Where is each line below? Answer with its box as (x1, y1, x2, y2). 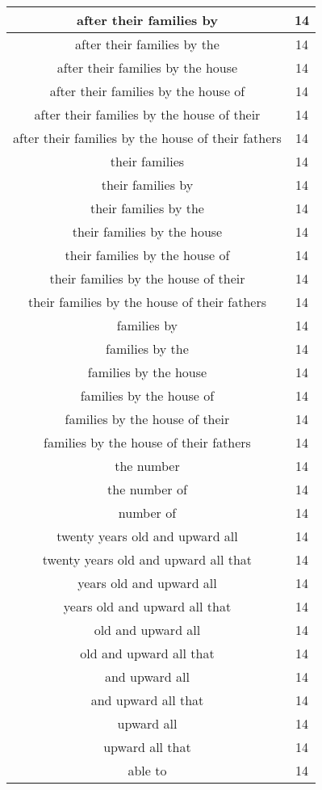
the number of (107, 480, 187, 498)
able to (128, 761, 167, 779)
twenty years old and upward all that (42, 550, 253, 569)
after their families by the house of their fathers (13, 128, 282, 147)
